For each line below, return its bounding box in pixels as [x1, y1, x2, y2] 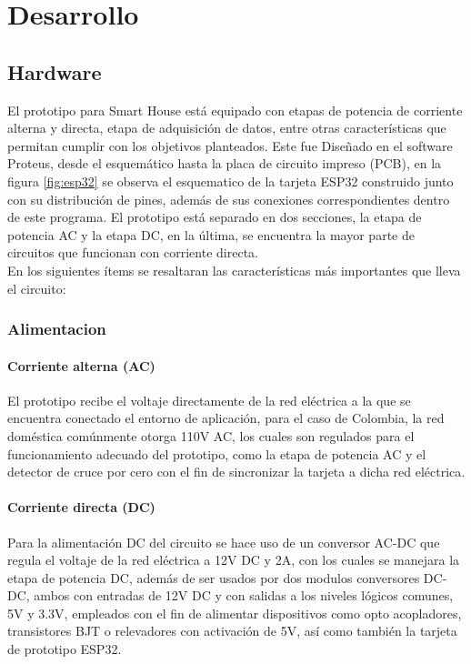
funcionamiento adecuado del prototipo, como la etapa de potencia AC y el [7, 444, 426, 463]
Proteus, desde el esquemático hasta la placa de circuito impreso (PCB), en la [7, 154, 442, 173]
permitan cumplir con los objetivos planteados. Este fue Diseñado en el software [7, 136, 453, 155]
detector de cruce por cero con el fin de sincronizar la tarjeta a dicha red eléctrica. [7, 462, 466, 481]
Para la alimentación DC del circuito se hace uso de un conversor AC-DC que [7, 532, 440, 551]
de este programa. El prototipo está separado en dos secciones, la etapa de [7, 207, 422, 226]
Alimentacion [7, 317, 106, 340]
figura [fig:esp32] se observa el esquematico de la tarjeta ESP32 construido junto [7, 171, 454, 190]
